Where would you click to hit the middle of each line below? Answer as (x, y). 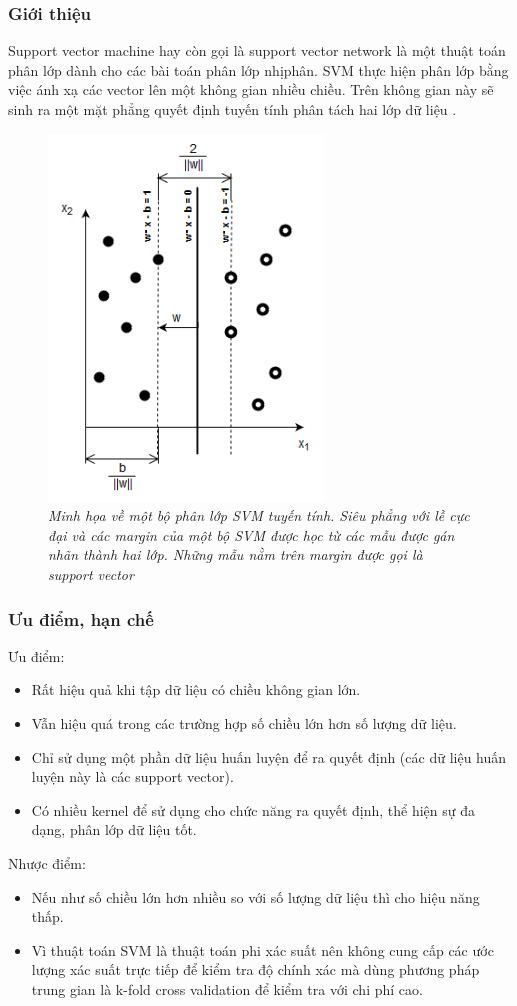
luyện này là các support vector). (132, 776)
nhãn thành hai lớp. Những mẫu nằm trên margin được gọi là (235, 554)
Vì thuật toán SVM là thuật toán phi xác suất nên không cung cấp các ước (262, 949)
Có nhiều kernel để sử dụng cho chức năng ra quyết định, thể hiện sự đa (253, 809)
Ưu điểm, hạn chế (81, 618)
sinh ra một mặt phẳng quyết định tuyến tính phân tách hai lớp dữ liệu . (232, 109)
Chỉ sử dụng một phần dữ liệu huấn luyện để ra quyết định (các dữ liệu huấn (269, 756)
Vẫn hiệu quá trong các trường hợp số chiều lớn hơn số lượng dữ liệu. (244, 723)
